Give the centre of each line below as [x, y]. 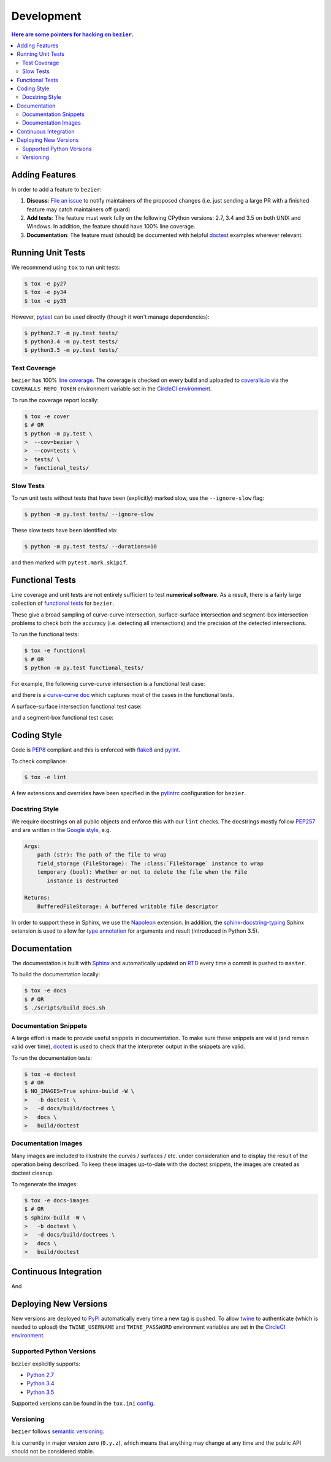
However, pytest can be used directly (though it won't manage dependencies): [110, 317]
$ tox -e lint [45, 777]
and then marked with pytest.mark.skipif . [70, 562]
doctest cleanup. [33, 1173]
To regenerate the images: [44, 1184]
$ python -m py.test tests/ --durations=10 [91, 546]
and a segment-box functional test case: [62, 718]
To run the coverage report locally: [55, 400]
